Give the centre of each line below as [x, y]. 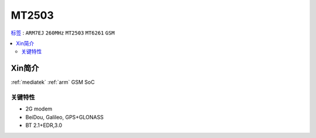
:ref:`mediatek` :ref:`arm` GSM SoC [53, 82]
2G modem [39, 109]
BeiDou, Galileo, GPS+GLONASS [64, 117]
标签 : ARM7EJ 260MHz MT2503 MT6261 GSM [63, 33]
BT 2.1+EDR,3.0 [44, 125]
